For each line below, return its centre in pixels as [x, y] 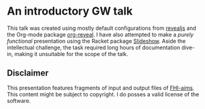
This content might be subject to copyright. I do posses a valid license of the [103, 94]
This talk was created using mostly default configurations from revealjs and [102, 28]
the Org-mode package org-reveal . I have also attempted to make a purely [100, 34]
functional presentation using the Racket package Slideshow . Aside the [96, 41]
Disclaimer [28, 73]
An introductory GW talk [70, 11]
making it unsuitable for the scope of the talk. [71, 54]
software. [19, 100]
